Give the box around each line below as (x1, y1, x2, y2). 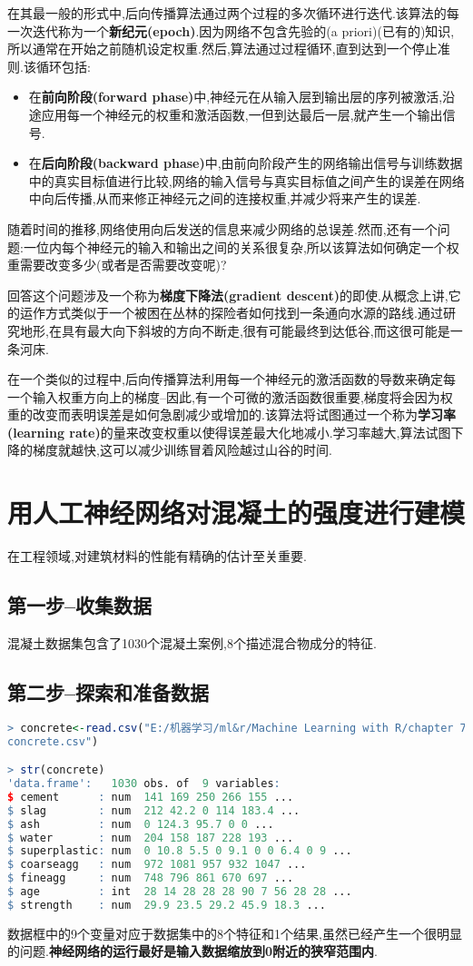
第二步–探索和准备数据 (7, 677, 210, 705)
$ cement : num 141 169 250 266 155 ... (7, 790, 294, 803)
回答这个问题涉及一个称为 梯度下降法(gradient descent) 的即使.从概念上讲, (7, 285, 448, 304)
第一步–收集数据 (7, 591, 153, 619)
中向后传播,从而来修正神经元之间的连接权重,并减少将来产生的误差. (28, 189, 421, 208)
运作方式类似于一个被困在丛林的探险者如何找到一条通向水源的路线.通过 (19, 303, 443, 322)
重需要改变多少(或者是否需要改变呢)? (7, 255, 227, 274)
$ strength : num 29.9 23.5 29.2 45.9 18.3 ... (7, 898, 326, 912)
